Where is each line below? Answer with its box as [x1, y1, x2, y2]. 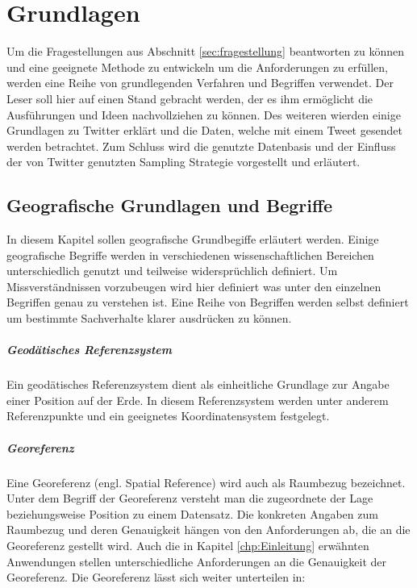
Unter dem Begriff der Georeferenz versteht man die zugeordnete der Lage [6, 490, 373, 507]
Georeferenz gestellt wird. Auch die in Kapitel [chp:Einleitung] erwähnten [6, 536, 369, 553]
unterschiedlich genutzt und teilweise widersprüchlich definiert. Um [6, 262, 338, 279]
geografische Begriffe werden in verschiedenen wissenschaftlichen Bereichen [6, 246, 374, 263]
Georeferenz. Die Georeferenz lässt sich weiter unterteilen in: [6, 569, 306, 586]
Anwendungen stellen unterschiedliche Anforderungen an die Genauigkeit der [6, 553, 387, 569]
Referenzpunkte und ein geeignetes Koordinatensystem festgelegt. [6, 407, 330, 424]
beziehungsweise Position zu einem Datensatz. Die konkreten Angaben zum [6, 505, 378, 522]
